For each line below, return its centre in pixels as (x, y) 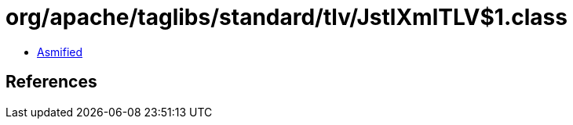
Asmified (60, 52)
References (51, 82)
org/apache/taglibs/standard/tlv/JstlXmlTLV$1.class (286, 17)
